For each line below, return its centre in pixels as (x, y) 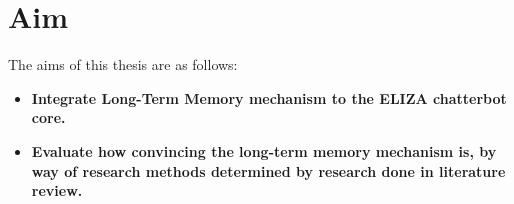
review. (57, 190)
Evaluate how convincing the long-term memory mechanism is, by (264, 150)
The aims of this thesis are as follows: (123, 64)
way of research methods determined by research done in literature (268, 170)
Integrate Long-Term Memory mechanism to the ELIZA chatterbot (269, 97)
